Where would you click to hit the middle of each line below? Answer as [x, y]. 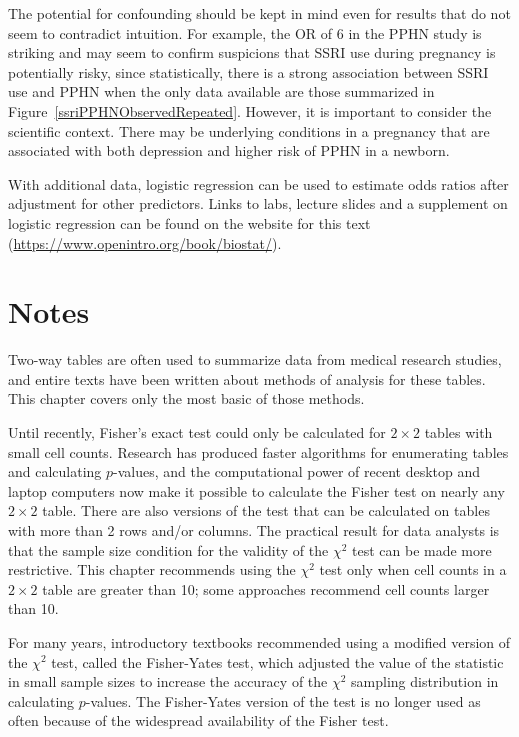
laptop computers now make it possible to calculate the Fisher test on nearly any [256, 490]
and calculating [55, 471]
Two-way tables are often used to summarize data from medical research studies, [255, 359]
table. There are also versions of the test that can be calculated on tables [266, 510]
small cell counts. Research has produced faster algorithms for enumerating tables [258, 451]
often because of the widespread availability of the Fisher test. [198, 720]
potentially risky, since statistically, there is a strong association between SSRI [248, 71]
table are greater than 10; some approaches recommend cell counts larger [266, 588]
